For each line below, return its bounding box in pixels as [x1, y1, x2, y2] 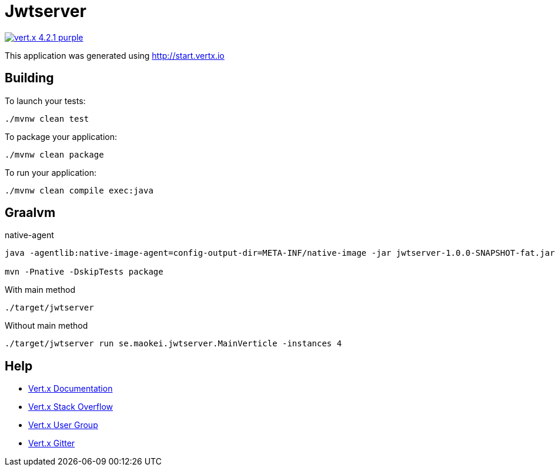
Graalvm [5, 205, 56, 221]
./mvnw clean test [5, 113, 89, 123]
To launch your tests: [5, 95, 86, 106]
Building [5, 71, 54, 86]
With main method [5, 285, 75, 295]
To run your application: [5, 167, 96, 178]
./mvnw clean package [5, 149, 104, 159]
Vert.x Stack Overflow [28, 402, 113, 412]
